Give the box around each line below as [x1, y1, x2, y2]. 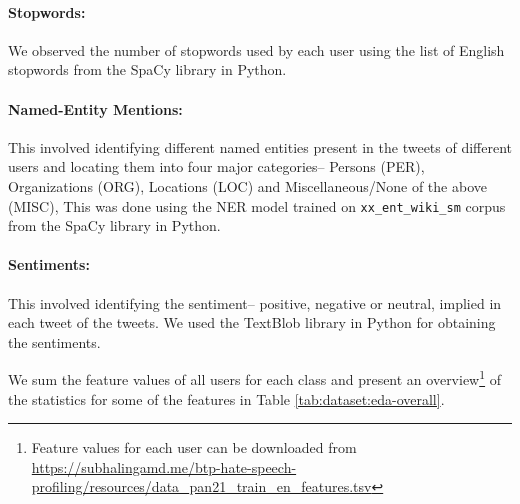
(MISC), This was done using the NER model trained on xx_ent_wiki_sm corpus [8, 195, 506, 216]
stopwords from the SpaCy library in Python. [8, 59, 287, 80]
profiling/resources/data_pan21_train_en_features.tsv [31, 476, 372, 497]
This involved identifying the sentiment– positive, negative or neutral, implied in [8, 292, 502, 313]
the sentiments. [8, 331, 101, 352]
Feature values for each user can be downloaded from [31, 437, 357, 458]
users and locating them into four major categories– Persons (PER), [8, 156, 425, 177]
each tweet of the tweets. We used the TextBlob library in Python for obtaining [8, 312, 496, 333]
